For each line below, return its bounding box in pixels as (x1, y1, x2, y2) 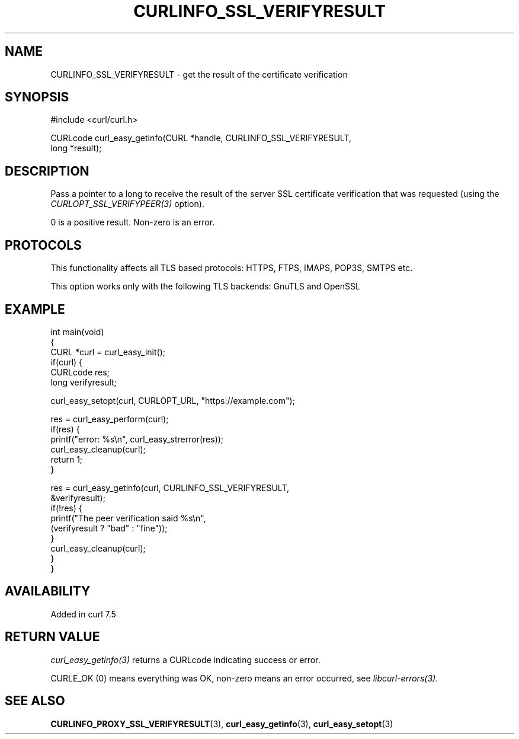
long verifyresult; (50, 377, 117, 387)
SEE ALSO (5, 693, 65, 709)
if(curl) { (50, 356, 83, 367)
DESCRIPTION (5, 163, 89, 179)
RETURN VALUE (5, 629, 100, 645)
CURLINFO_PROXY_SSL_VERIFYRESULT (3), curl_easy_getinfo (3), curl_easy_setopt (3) (50, 718, 393, 729)
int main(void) (50, 326, 104, 337)
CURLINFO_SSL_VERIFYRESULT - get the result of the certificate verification (50, 69, 348, 79)
